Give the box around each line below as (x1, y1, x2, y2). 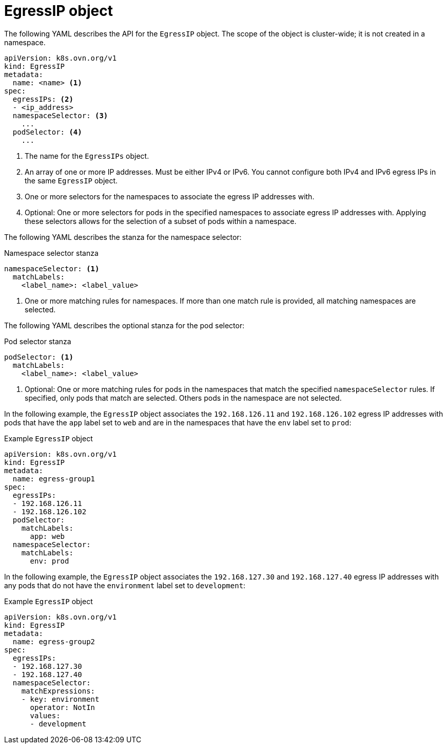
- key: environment (21, 695, 100, 703)
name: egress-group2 (12, 637, 95, 646)
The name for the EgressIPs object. (25, 151, 149, 160)
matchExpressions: (21, 686, 95, 695)
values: (30, 711, 61, 720)
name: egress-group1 (12, 474, 95, 483)
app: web (30, 532, 65, 540)
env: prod (30, 556, 69, 565)
